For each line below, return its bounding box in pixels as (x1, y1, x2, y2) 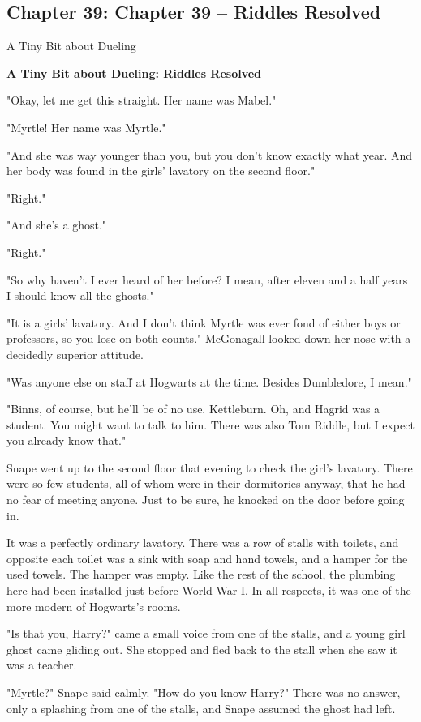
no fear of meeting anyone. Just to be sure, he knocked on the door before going (6, 491, 405, 508)
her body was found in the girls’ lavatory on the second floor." (6, 162, 316, 179)
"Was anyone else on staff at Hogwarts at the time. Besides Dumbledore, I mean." (6, 373, 412, 390)
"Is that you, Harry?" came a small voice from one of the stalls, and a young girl (6, 625, 406, 642)
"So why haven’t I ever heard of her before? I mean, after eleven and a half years (6, 271, 408, 288)
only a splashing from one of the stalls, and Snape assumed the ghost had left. (6, 699, 396, 716)
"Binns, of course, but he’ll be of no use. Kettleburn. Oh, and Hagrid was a (6, 400, 380, 417)
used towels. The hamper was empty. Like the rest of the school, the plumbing (6, 566, 396, 583)
